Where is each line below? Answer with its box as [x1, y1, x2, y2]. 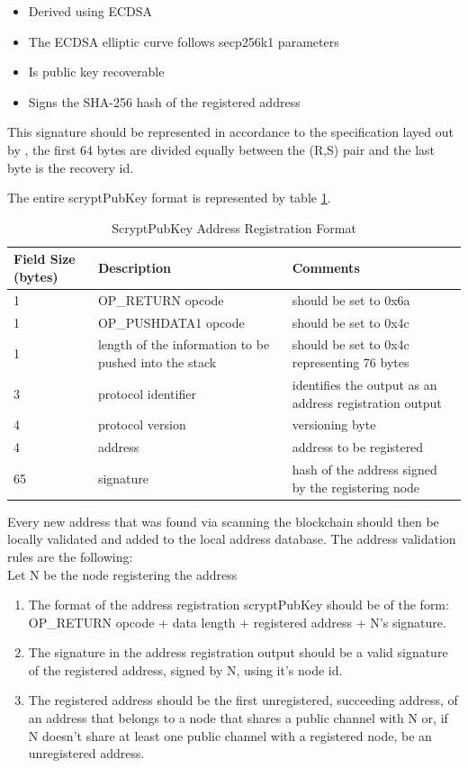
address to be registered [292, 438, 424, 456]
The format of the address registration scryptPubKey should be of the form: [28, 595, 449, 614]
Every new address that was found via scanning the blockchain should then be [7, 511, 439, 530]
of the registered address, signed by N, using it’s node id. [28, 660, 343, 679]
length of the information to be [97, 335, 270, 354]
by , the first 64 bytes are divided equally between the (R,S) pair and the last [7, 140, 435, 158]
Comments [292, 258, 360, 277]
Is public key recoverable [28, 62, 165, 81]
